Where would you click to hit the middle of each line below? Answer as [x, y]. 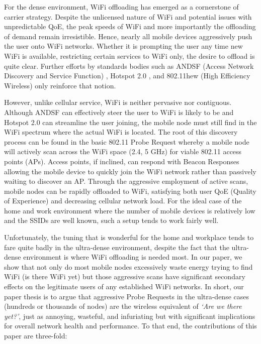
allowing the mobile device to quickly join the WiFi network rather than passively [130, 171]
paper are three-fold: [36, 335]
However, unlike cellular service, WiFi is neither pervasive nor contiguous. [118, 102]
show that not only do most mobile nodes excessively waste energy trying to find [128, 266]
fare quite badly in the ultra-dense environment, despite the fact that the [117, 247]
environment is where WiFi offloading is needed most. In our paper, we [133, 257]
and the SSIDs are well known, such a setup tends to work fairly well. [111, 220]
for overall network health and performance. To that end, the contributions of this [130, 326]
